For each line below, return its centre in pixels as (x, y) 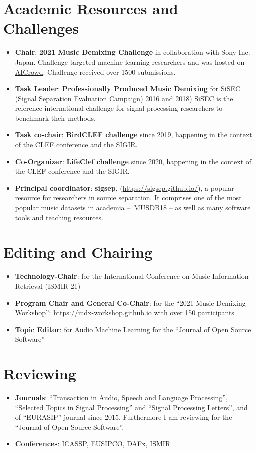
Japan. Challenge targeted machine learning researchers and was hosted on (130, 61)
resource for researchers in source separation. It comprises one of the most (128, 198)
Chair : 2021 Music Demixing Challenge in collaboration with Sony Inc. (133, 52)
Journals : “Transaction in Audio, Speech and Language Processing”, (121, 398)
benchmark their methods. (55, 118)
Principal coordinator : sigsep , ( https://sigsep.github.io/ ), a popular (125, 188)
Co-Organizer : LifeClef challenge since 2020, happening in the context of (133, 161)
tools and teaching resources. (59, 217)
